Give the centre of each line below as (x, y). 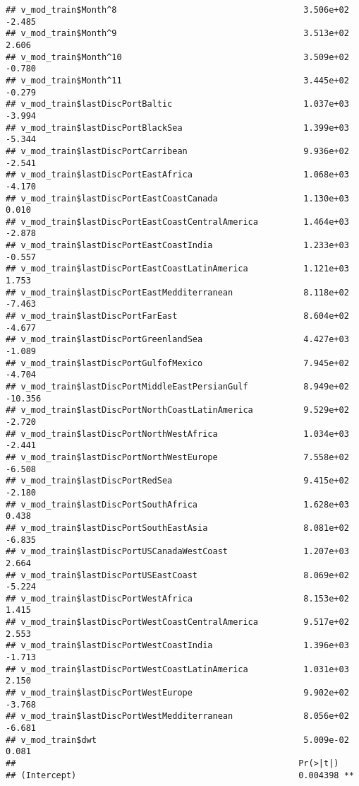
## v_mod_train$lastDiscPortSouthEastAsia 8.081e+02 (177, 528)
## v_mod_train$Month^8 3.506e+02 (177, 10)
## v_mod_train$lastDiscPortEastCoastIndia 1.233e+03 (177, 246)
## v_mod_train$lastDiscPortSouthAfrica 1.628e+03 (177, 504)
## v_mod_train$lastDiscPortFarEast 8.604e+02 (177, 316)
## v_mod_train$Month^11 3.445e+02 (177, 80)
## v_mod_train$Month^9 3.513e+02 (177, 34)
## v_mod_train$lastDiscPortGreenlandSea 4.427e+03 (177, 340)
